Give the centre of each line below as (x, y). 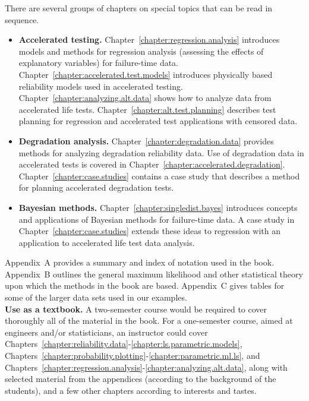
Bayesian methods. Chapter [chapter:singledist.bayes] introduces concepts (158, 207)
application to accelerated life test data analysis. (107, 242)
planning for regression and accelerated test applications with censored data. (158, 121)
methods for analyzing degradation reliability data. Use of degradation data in (161, 152)
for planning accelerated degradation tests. (96, 187)
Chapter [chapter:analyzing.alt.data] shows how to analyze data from (145, 98)
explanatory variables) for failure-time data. (99, 63)
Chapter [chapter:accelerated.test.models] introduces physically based (146, 74)
